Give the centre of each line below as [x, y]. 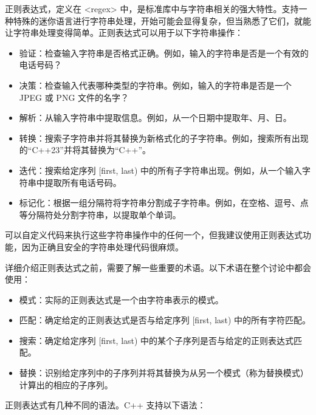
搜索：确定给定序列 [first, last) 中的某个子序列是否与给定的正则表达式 [156, 340]
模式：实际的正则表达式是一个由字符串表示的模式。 [121, 299]
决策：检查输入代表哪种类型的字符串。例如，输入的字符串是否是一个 [155, 85]
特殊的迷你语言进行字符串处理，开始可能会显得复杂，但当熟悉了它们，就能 [162, 20]
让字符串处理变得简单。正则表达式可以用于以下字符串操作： [124, 33]
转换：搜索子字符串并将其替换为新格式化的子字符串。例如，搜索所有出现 [164, 138]
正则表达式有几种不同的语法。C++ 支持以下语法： [105, 405]
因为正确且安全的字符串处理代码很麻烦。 [102, 246]
